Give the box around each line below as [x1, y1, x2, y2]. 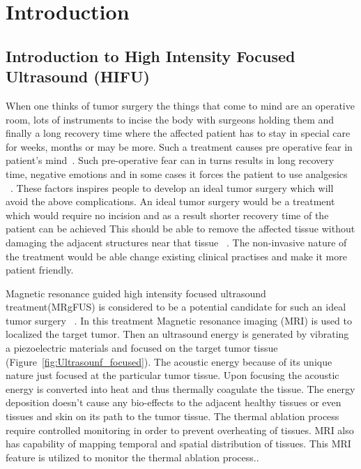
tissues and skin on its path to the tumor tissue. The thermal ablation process [6, 409, 339, 424]
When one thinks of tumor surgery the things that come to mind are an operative [6, 98, 355, 112]
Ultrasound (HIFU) [6, 66, 150, 87]
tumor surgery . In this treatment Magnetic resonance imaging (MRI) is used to [6, 313, 352, 327]
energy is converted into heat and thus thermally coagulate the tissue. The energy [6, 381, 355, 396]
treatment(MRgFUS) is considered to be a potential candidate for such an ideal [6, 299, 346, 314]
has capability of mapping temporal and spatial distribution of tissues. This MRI [6, 436, 351, 451]
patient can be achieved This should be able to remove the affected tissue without [6, 221, 355, 236]
